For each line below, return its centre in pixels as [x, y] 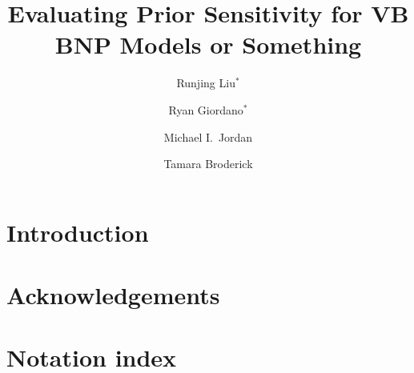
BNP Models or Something [208, 44]
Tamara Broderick [208, 164]
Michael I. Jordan [208, 136]
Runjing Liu [206, 83]
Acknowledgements [113, 295]
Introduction [78, 232]
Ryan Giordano [206, 109]
